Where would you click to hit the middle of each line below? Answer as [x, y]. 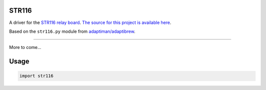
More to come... [25, 47]
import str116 [36, 76]
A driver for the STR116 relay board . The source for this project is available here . [90, 22]
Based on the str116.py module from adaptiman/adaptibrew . [72, 31]
